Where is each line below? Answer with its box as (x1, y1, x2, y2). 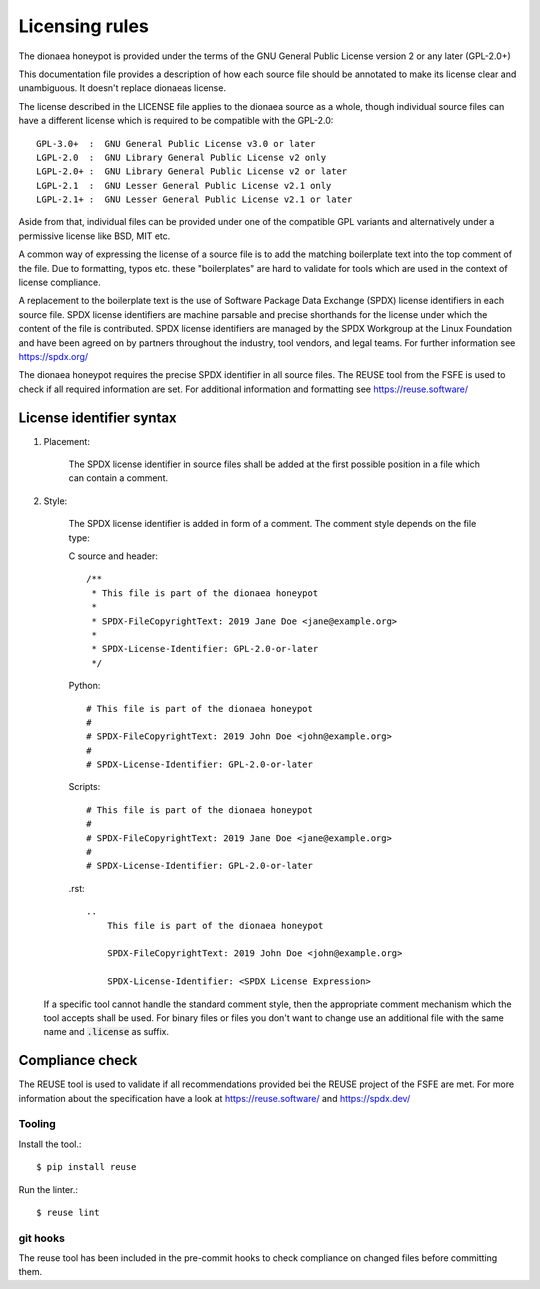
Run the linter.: (18, 1183, 79, 1195)
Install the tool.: (18, 1138, 82, 1150)
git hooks (18, 1231, 65, 1245)
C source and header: (68, 550, 159, 562)
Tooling (18, 1117, 57, 1131)
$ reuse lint (36, 1206, 100, 1218)
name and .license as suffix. (43, 1026, 170, 1038)
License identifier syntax (18, 409, 177, 426)
